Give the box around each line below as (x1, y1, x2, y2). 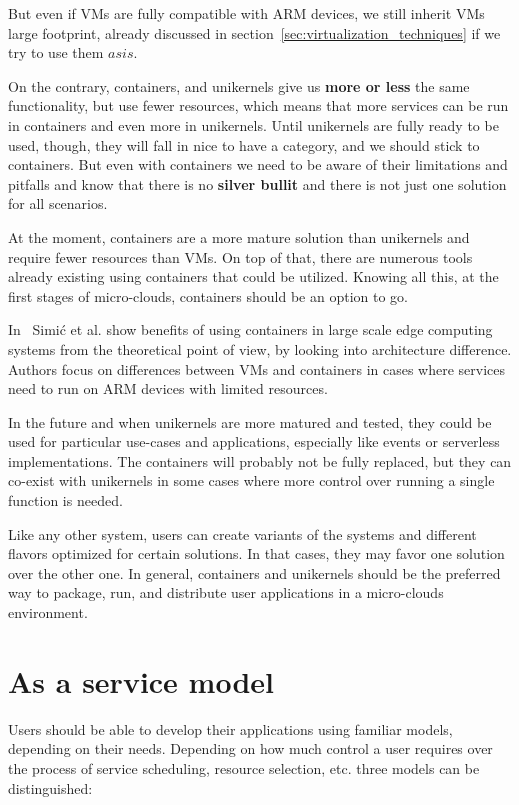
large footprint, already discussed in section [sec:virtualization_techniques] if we (8, 22, 501, 43)
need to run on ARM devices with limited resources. (8, 378, 328, 399)
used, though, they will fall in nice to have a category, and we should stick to (8, 134, 480, 155)
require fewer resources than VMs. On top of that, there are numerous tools (8, 246, 473, 267)
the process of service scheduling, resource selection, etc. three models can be (8, 757, 480, 778)
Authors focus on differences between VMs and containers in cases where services (8, 358, 506, 379)
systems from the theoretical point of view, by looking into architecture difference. (8, 338, 512, 359)
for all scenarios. (8, 193, 108, 214)
